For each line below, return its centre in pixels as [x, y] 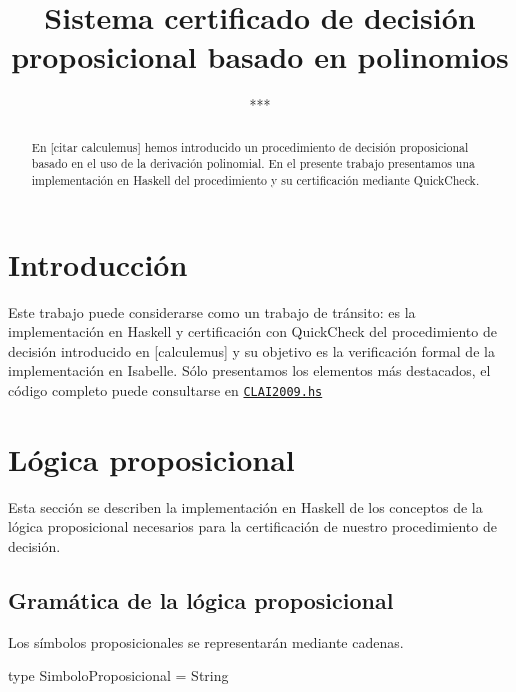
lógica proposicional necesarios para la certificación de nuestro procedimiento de [252, 526]
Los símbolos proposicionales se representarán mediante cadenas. [206, 641]
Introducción [98, 263]
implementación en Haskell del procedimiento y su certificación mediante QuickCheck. [255, 180]
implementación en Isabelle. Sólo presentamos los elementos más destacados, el [249, 370]
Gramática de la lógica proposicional [201, 599]
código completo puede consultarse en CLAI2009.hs [165, 389]
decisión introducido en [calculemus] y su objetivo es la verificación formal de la [251, 350]
